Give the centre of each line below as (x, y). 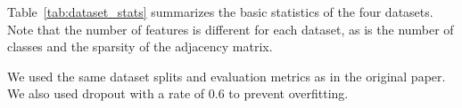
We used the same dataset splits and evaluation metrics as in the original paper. (227, 76)
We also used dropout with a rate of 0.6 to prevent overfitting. (178, 93)
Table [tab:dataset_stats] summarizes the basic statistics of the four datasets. (220, 12)
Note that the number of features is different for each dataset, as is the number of (231, 29)
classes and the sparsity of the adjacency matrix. (140, 46)
